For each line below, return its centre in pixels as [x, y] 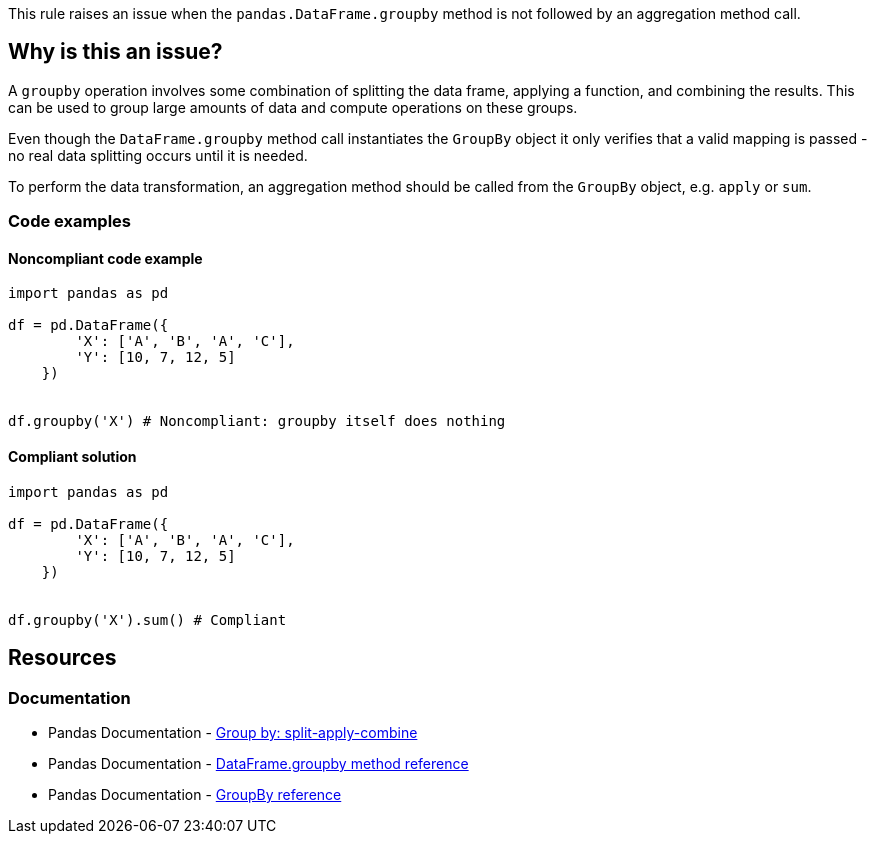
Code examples [70, 221]
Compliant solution [72, 457]
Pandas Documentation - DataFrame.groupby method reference [258, 763]
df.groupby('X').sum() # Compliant [147, 619]
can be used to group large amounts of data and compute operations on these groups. [293, 107]
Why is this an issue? [115, 52]
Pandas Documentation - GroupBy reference [195, 794]
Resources [62, 658]
